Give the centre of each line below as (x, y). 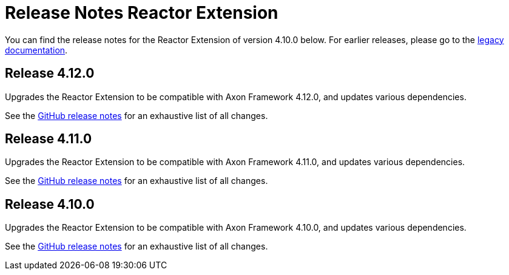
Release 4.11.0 (49, 139)
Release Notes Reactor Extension (142, 13)
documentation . (36, 50)
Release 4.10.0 (50, 204)
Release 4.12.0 (50, 73)
